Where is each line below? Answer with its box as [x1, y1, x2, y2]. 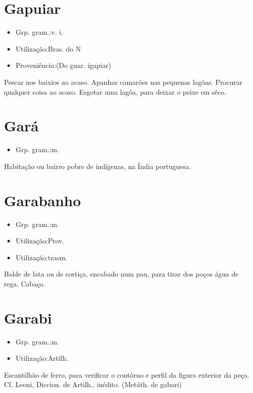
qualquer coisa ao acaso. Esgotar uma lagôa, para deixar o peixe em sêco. [4, 86, 227, 97]
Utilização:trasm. [15, 252, 67, 262]
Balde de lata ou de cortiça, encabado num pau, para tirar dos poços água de [4, 269, 239, 279]
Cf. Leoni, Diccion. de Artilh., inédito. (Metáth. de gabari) [4, 379, 182, 390]
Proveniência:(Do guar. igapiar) [15, 60, 111, 70]
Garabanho [4, 190, 81, 210]
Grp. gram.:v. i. [15, 27, 63, 37]
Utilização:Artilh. [15, 353, 68, 363]
